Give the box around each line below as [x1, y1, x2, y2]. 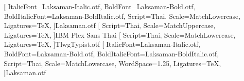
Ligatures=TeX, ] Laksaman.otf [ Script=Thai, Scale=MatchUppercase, [4, 20, 215, 30]
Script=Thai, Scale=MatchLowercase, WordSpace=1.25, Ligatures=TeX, [4, 58, 221, 68]
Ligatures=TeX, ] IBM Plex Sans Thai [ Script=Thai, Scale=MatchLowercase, [4, 29, 236, 40]
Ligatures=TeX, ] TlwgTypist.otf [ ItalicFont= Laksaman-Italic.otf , [4, 39, 200, 49]
